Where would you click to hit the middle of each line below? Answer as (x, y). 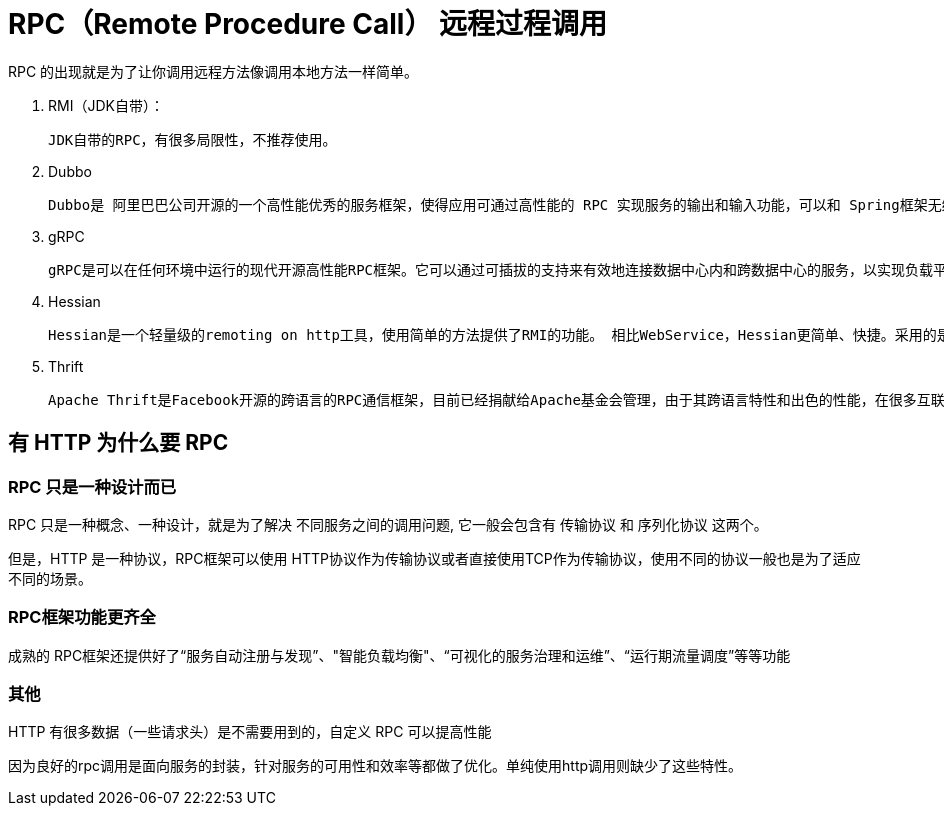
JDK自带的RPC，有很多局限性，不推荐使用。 (192, 139)
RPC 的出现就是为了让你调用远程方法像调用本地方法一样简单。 (213, 71)
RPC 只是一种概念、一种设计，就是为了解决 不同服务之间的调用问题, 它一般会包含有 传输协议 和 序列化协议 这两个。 (388, 524)
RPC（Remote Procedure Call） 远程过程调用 (308, 24)
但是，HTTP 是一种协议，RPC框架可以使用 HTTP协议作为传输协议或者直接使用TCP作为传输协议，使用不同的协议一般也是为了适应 (434, 558)
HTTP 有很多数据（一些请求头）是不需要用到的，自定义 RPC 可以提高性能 (250, 732)
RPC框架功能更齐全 (82, 617)
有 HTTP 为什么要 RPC (118, 443)
